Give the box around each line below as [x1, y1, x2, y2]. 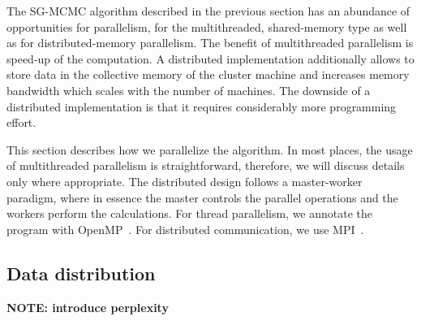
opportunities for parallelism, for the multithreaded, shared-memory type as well [6, 18, 407, 35]
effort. [6, 114, 37, 131]
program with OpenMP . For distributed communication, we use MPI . [6, 220, 364, 237]
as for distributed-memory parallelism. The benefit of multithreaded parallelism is [6, 34, 414, 51]
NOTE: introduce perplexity [6, 298, 169, 315]
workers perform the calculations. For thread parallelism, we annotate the [6, 205, 373, 222]
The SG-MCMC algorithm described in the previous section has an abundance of [6, 2, 410, 19]
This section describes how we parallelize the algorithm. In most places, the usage [6, 141, 413, 158]
